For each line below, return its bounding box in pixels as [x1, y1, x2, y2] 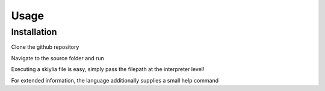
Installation [11, 27, 57, 37]
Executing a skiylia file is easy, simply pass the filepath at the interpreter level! [11, 66, 205, 73]
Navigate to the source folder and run [11, 54, 105, 61]
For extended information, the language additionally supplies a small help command [11, 77, 219, 84]
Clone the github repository [11, 43, 79, 51]
